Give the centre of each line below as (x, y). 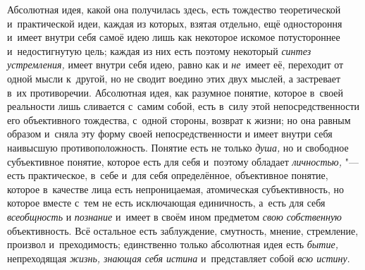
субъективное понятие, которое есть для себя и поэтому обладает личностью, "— (183, 161)
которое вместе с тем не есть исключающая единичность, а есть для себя (166, 203)
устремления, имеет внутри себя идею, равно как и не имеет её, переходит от (175, 65)
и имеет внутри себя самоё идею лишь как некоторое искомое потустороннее (174, 37)
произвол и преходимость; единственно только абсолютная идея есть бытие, (173, 244)
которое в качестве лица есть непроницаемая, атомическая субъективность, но (176, 189)
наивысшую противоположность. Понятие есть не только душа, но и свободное (178, 147)
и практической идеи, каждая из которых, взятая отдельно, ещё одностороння (175, 23)
